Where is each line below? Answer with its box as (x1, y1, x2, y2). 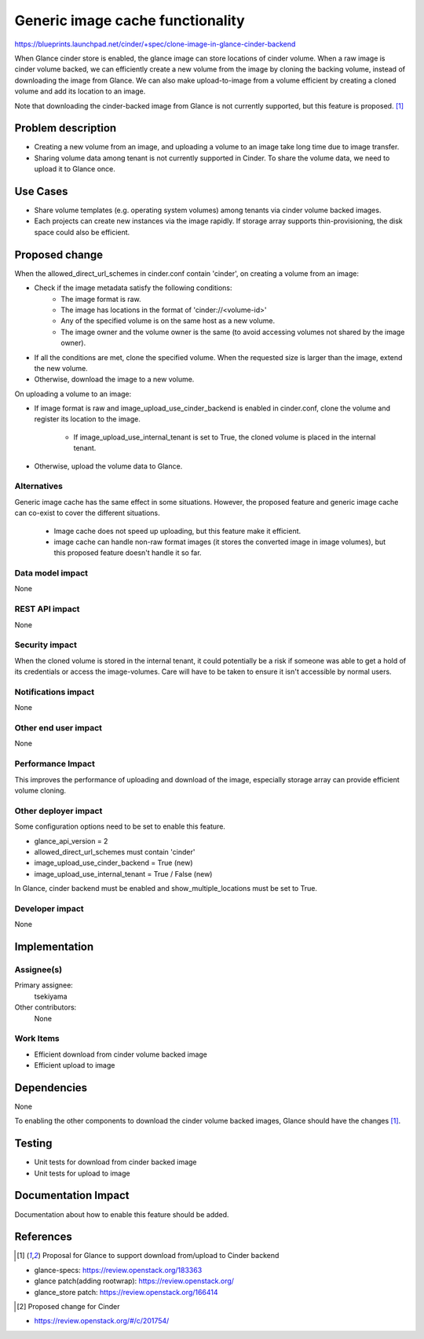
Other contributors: (14, 1002, 77, 1012)
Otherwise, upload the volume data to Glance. (34, 461, 183, 471)
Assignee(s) (14, 964, 63, 975)
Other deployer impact (14, 805, 103, 816)
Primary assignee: (14, 980, 74, 990)
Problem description (14, 122, 117, 135)
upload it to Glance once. (34, 164, 115, 174)
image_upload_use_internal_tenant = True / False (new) (34, 869, 213, 878)
